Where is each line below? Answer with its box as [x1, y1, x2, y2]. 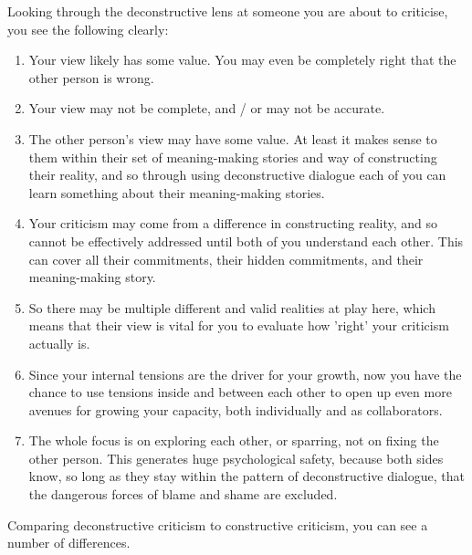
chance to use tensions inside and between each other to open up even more [28, 382, 452, 402]
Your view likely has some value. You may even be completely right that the [28, 50, 456, 69]
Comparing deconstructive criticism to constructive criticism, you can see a [7, 515, 428, 534]
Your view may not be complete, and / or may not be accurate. [28, 99, 385, 118]
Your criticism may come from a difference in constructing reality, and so [28, 214, 438, 233]
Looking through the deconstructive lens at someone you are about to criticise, [7, 2, 448, 20]
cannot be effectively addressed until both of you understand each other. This [28, 231, 464, 250]
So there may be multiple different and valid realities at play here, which [28, 298, 435, 317]
